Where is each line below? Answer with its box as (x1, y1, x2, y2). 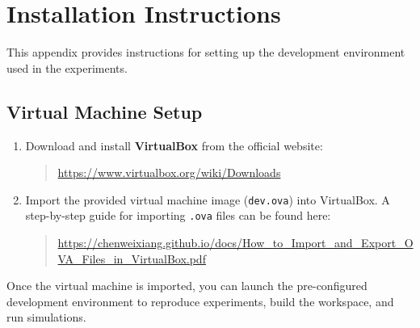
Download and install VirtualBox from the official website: (25, 137, 323, 153)
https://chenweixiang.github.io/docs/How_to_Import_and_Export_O (57, 234, 414, 251)
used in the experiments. (6, 59, 128, 76)
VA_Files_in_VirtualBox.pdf (57, 250, 206, 267)
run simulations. (6, 309, 86, 326)
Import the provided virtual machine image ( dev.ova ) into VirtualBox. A (25, 191, 390, 208)
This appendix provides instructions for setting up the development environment (6, 44, 405, 61)
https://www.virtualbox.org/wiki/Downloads (57, 164, 281, 181)
